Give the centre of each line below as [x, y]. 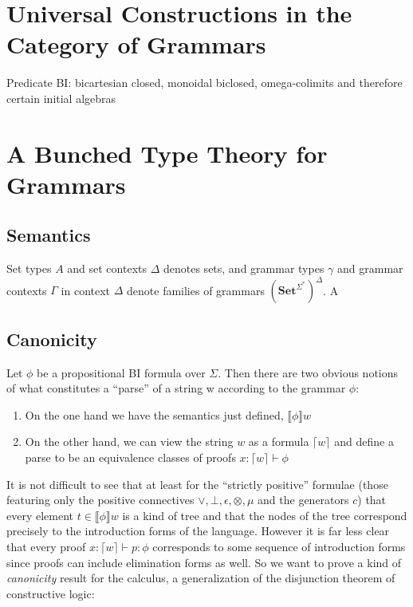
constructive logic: [51, 593]
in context [86, 290]
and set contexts [107, 268]
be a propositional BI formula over [121, 372]
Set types [29, 268]
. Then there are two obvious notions [308, 372]
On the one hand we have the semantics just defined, [154, 414]
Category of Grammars [136, 44]
